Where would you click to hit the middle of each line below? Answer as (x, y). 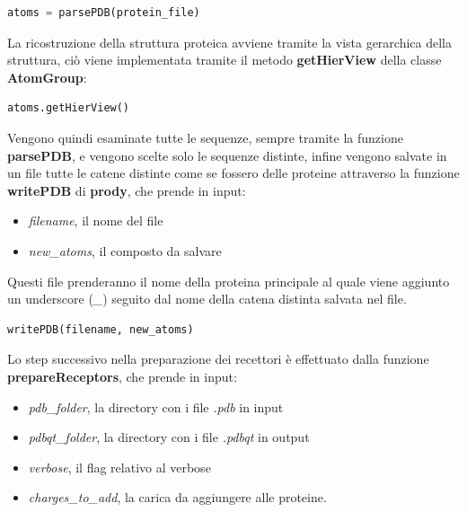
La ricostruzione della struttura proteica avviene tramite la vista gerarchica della (230, 42)
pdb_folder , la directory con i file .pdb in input (156, 406)
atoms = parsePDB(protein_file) (104, 13)
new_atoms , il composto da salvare (125, 250)
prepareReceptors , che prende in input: (122, 376)
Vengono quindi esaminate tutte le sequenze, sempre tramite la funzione (205, 137)
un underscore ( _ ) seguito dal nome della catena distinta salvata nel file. (207, 299)
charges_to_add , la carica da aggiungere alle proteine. (177, 497)
